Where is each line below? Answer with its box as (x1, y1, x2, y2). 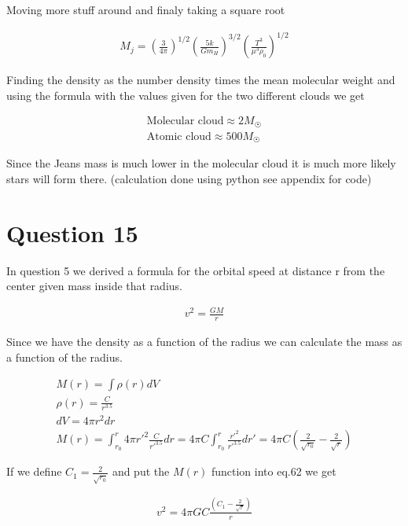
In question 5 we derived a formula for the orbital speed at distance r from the (6, 262, 385, 278)
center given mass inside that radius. (6, 278, 182, 294)
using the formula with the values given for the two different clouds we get (6, 86, 365, 103)
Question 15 (6, 216, 138, 248)
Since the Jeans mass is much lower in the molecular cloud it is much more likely (6, 155, 396, 171)
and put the (112, 463, 170, 480)
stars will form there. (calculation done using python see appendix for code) (6, 170, 372, 186)
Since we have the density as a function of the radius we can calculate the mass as (6, 333, 402, 350)
